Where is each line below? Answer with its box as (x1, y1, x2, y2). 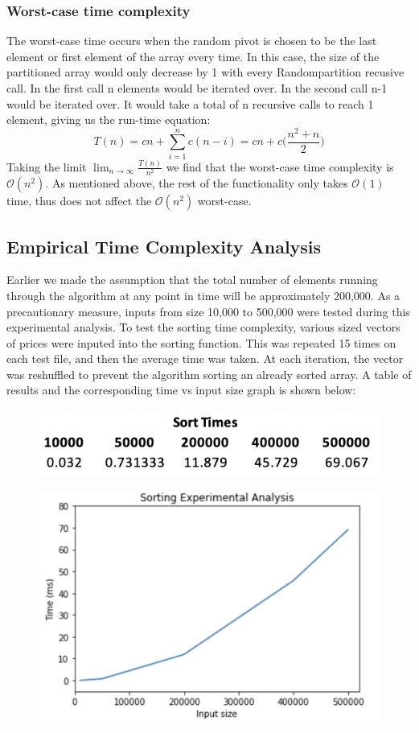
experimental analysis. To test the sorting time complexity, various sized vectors (6, 319, 401, 336)
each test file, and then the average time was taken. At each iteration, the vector (6, 350, 404, 367)
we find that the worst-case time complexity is (166, 158, 394, 175)
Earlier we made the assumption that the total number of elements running (6, 271, 378, 288)
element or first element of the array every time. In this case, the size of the (6, 47, 380, 64)
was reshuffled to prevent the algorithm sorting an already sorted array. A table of (6, 365, 412, 382)
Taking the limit (6, 158, 87, 175)
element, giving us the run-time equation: (6, 111, 211, 128)
